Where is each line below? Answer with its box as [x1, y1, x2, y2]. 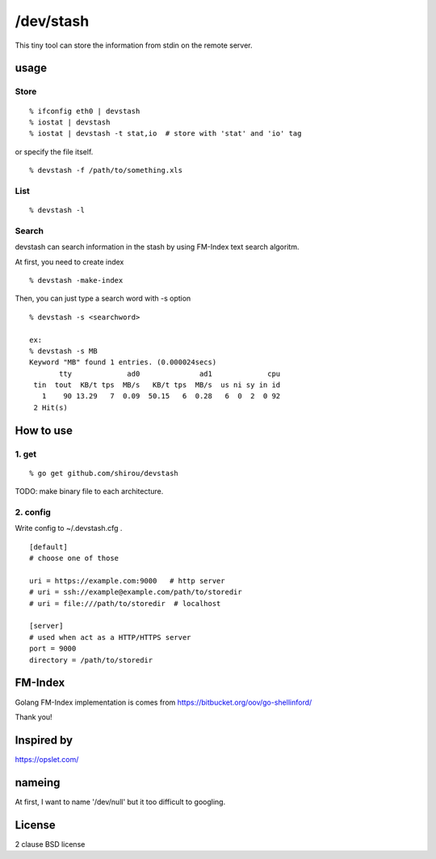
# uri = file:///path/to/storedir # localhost [29, 599, 221, 608]
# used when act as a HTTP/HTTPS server [29, 633, 191, 642]
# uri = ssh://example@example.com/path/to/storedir [29, 587, 242, 597]
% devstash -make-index [29, 276, 124, 284]
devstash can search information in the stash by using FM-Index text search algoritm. [15, 242, 300, 252]
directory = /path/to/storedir [29, 655, 153, 664]
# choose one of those [29, 554, 119, 563]
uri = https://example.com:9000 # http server [29, 576, 225, 585]
